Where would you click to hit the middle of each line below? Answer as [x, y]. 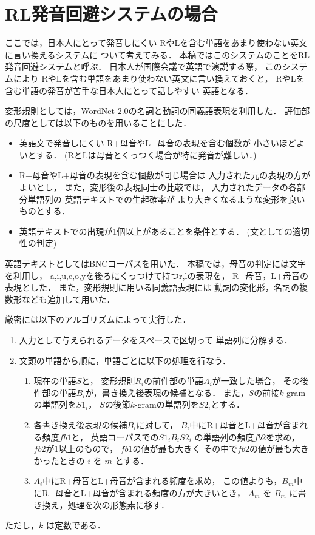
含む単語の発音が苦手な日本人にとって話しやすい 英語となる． [129, 90]
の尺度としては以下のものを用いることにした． [98, 122]
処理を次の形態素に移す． [119, 504]
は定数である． [76, 525]
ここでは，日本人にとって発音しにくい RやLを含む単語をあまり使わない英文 [156, 43]
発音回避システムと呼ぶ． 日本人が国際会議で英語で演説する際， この [144, 66]
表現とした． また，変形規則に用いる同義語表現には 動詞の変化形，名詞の [152, 287]
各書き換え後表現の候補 [80, 424]
